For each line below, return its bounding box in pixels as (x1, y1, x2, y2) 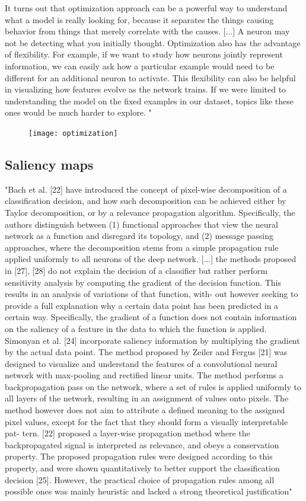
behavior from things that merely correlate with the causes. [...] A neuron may (5, 25, 290, 37)
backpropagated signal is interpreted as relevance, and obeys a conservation (5, 438, 279, 451)
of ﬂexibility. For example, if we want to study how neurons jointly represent (5, 48, 283, 60)
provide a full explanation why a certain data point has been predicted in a (5, 299, 279, 311)
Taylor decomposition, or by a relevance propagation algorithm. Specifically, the (5, 206, 295, 218)
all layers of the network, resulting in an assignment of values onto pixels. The (5, 392, 289, 404)
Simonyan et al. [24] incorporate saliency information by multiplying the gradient (5, 334, 300, 346)
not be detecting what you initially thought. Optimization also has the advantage (5, 36, 301, 49)
